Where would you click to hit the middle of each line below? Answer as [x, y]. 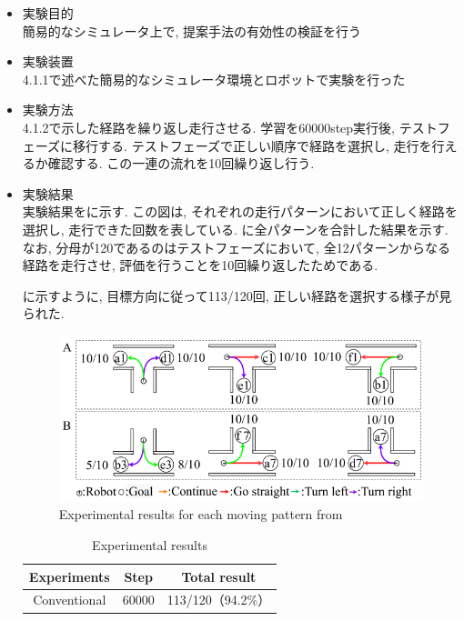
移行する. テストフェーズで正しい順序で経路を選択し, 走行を [252, 145]
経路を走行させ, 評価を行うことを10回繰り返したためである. [200, 265]
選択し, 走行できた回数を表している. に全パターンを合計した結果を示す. [235, 229]
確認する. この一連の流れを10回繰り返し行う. [181, 163]
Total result [219, 576]
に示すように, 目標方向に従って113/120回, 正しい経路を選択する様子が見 [237, 295]
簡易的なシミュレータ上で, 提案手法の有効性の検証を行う [192, 30]
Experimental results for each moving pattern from [201, 514]
